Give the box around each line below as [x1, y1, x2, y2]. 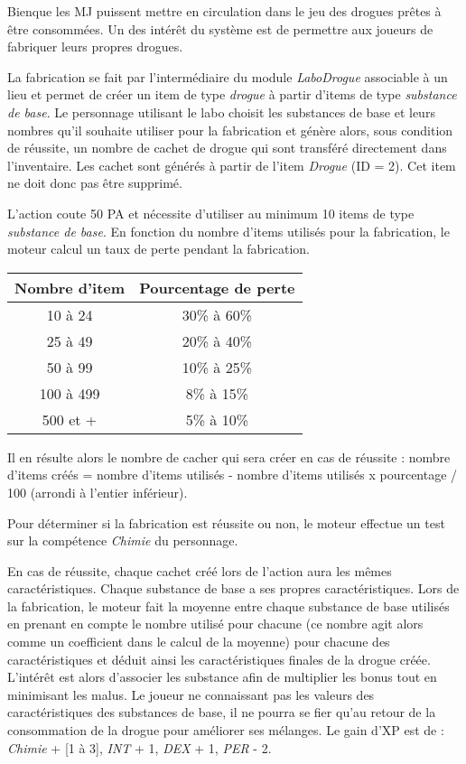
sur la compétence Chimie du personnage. [7, 531, 238, 550]
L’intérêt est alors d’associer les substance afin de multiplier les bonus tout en [7, 667, 437, 686]
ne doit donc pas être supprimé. [7, 173, 182, 192]
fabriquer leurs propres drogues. [7, 37, 183, 56]
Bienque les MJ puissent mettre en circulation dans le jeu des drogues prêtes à [7, 2, 442, 20]
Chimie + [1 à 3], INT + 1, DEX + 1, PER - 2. [7, 738, 272, 757]
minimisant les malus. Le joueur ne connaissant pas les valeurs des [7, 685, 375, 703]
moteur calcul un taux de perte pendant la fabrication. [7, 239, 310, 258]
